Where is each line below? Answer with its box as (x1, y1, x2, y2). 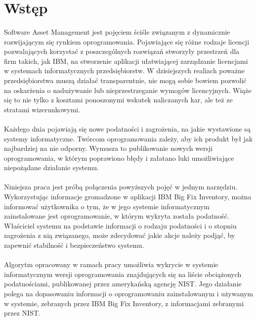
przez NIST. (4, 308, 41, 318)
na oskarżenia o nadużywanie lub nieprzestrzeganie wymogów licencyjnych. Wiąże (4, 85, 252, 95)
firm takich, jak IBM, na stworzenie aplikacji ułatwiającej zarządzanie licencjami (4, 55, 248, 66)
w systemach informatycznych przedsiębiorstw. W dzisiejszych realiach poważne (4, 65, 245, 76)
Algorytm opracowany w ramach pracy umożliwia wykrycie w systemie (4, 259, 218, 270)
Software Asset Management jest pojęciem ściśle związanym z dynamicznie (4, 26, 230, 37)
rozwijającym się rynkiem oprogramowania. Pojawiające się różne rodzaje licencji (4, 36, 250, 46)
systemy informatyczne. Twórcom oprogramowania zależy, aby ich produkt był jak (4, 133, 253, 143)
